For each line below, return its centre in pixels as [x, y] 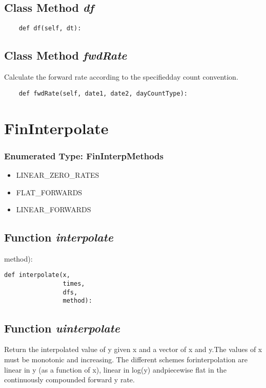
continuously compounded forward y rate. [69, 380]
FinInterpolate [56, 128]
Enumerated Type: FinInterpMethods [84, 155]
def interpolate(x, [37, 275]
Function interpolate [59, 237]
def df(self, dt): [50, 29]
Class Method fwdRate [66, 55]
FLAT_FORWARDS [49, 192]
